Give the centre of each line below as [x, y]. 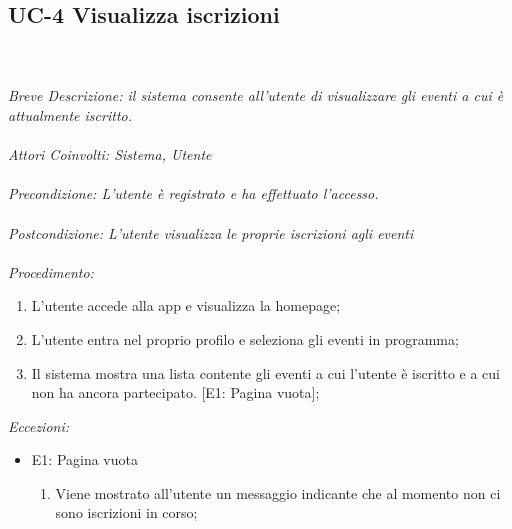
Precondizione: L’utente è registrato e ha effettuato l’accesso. [193, 193]
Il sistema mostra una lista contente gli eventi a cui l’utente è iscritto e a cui [266, 372]
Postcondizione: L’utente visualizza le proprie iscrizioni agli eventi [211, 232]
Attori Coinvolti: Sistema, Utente [110, 154]
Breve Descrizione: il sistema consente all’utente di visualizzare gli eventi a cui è [256, 95]
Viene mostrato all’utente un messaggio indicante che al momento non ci [278, 492]
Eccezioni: [39, 425]
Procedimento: [51, 271]
